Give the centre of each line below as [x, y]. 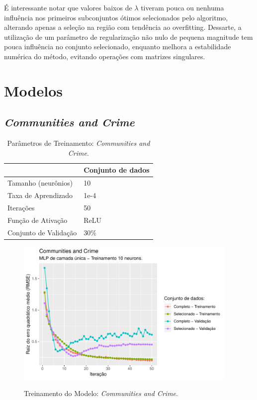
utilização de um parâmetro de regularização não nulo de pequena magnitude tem [128, 37]
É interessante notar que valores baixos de [68, 7]
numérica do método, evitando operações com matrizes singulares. [105, 56]
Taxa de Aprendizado [40, 195]
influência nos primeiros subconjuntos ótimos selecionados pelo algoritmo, [116, 17]
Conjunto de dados [117, 170]
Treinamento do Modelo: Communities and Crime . [101, 393]
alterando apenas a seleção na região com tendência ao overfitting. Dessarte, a [123, 27]
